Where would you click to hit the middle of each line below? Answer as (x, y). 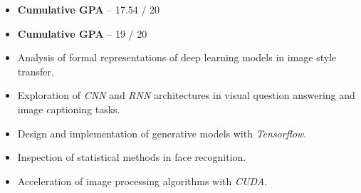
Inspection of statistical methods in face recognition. (132, 157)
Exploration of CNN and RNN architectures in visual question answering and (186, 95)
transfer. (36, 71)
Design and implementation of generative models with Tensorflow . (162, 133)
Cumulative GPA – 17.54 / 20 (89, 9)
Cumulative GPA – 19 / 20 (82, 33)
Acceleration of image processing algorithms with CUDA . (142, 181)
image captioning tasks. (69, 109)
